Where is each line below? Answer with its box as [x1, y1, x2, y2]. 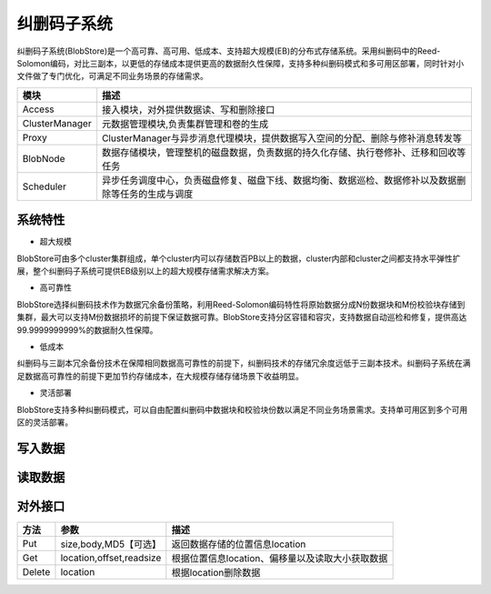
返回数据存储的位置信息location [171, 538, 306, 550]
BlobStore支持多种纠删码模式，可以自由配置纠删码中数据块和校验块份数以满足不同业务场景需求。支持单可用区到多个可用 [16, 404, 468, 415]
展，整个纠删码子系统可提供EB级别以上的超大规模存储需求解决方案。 [16, 266, 275, 277]
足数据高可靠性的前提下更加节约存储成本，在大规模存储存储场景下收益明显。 [16, 370, 304, 381]
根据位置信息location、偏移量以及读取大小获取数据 [171, 551, 388, 564]
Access [22, 103, 55, 116]
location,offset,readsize [60, 551, 162, 564]
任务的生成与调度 [119, 187, 194, 200]
